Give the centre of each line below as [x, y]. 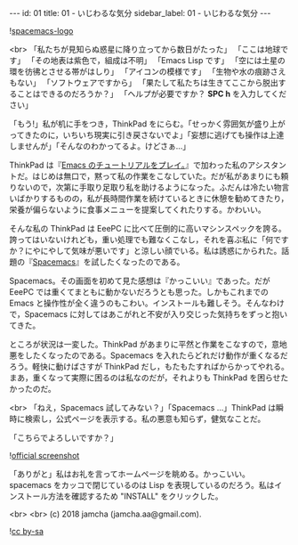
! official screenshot [44, 456]
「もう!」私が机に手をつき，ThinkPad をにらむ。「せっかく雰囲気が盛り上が [148, 124]
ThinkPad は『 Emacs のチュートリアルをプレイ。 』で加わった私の [129, 165]
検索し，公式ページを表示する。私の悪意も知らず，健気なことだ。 [145, 419]
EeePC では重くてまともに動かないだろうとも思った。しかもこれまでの [139, 292]
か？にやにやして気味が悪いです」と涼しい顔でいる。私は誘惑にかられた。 [145, 251]
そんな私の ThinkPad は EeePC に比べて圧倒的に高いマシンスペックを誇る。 [148, 228]
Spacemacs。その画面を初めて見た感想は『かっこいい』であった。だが [140, 281]
